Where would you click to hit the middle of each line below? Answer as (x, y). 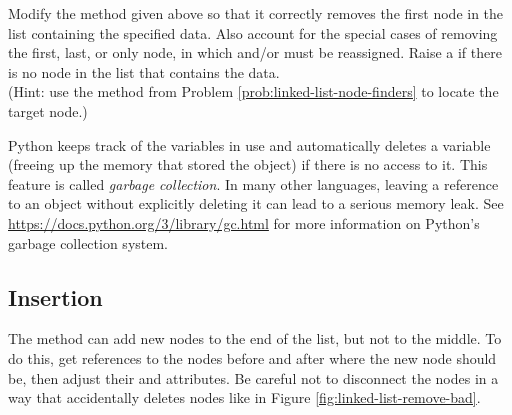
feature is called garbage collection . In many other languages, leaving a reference (253, 183)
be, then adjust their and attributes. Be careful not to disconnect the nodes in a (253, 377)
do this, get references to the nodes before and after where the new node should (252, 357)
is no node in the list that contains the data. (144, 71)
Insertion (55, 296)
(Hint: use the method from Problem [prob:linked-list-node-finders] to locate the (253, 91)
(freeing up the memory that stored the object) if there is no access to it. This (248, 164)
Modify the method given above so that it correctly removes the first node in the (256, 13)
